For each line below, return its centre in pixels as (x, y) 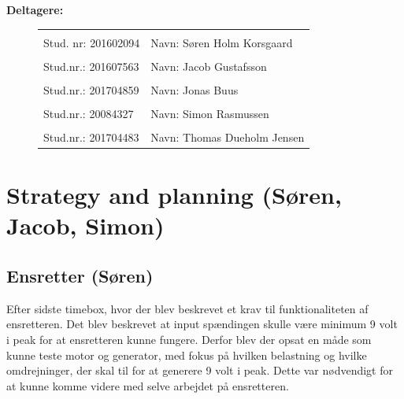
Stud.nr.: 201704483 (91, 137)
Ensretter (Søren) (80, 276)
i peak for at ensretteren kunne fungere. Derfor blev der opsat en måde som (189, 340)
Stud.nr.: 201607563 (91, 66)
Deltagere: (35, 9)
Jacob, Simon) (85, 225)
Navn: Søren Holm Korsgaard (222, 42)
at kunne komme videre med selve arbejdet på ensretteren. (148, 385)
